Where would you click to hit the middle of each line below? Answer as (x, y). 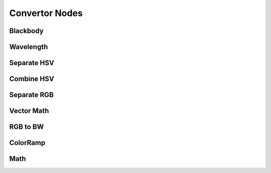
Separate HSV (32, 63)
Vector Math (29, 111)
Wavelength (29, 47)
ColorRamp (27, 143)
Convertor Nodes (46, 13)
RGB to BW (27, 127)
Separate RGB (31, 95)
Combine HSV (32, 79)
